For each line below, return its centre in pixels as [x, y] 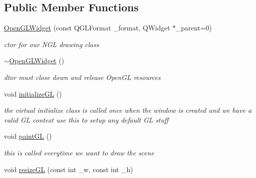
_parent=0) [194, 28]
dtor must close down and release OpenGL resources [82, 77]
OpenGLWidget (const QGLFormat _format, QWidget [87, 28]
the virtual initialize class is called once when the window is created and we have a [128, 110]
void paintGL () [28, 136]
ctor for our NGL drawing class [52, 44]
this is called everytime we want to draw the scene [79, 152]
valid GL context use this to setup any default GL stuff [86, 119]
